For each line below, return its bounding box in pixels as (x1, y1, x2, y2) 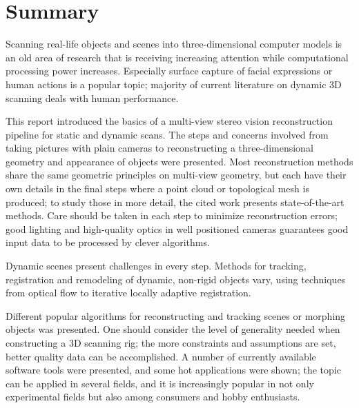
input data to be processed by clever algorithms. (6, 235, 210, 249)
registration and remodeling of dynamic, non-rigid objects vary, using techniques (6, 272, 346, 286)
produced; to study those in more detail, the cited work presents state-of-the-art (6, 194, 345, 209)
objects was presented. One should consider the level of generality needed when (6, 322, 340, 336)
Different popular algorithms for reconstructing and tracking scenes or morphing (6, 308, 346, 323)
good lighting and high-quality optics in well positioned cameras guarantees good (6, 221, 349, 236)
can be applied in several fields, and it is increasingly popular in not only (6, 376, 314, 390)
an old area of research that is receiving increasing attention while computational (6, 50, 349, 64)
